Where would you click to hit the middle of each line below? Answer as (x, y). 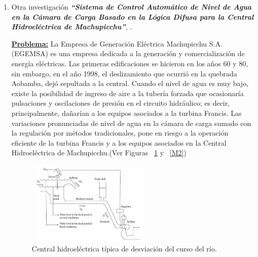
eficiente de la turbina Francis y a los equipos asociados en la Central (119, 142)
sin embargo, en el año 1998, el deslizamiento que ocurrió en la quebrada (124, 73)
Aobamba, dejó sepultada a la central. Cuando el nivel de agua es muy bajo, (130, 83)
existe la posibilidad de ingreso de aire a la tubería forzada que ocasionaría (127, 93)
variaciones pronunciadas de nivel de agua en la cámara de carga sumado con (131, 123)
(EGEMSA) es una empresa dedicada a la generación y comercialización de (128, 53)
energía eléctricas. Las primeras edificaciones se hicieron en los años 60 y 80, (130, 63)
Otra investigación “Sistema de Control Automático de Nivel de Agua (132, 7)
